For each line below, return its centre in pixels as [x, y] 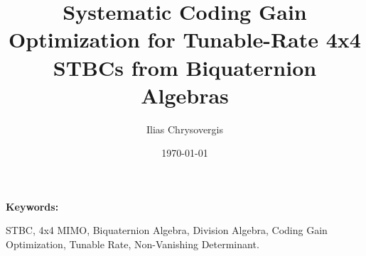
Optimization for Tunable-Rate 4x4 [185, 39]
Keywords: [32, 206]
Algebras [185, 95]
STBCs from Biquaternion [185, 67]
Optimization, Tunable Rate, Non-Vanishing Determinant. [133, 244]
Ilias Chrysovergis [185, 129]
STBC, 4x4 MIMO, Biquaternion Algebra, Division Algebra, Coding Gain [167, 230]
